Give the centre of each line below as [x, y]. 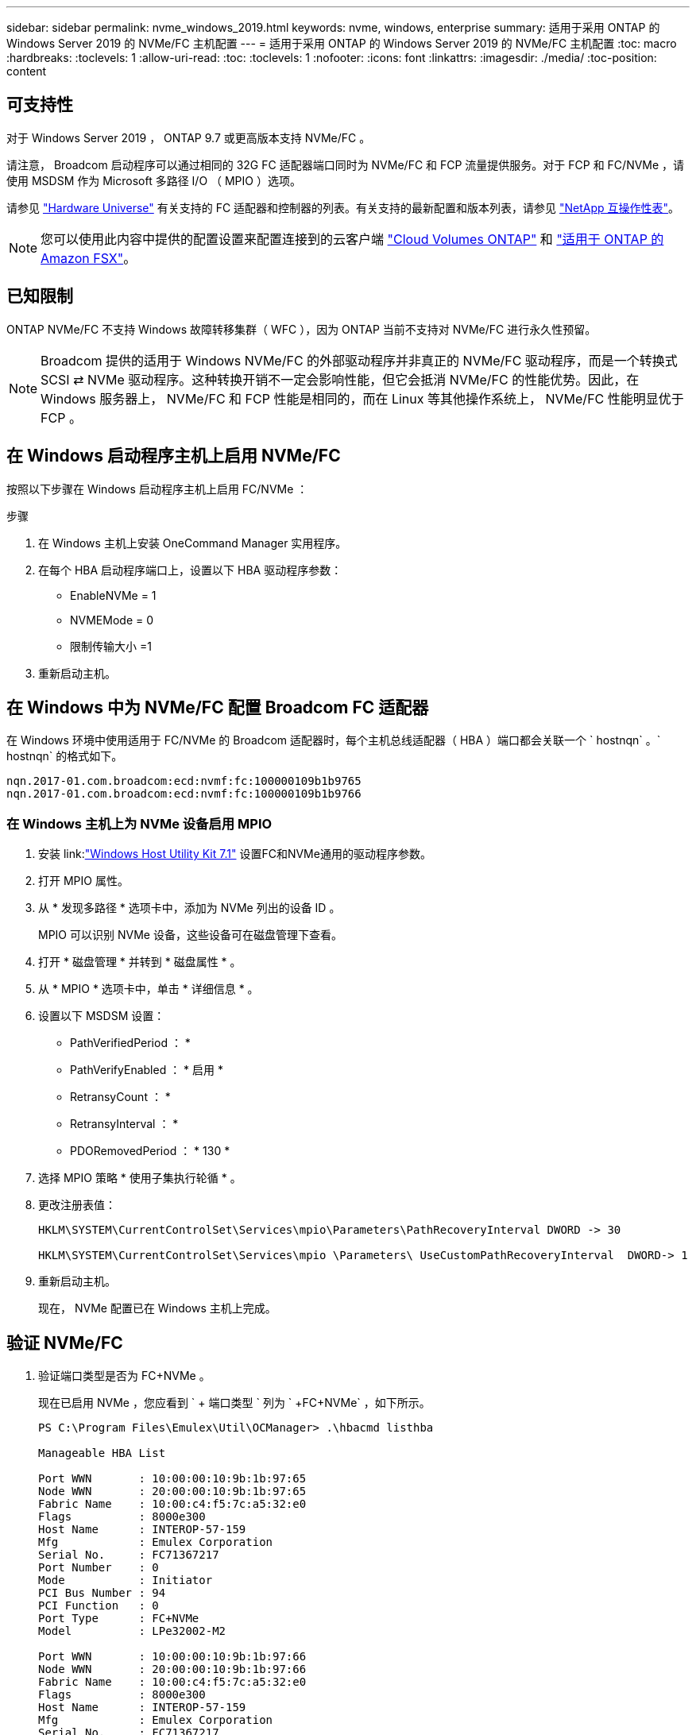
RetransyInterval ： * [124, 1124]
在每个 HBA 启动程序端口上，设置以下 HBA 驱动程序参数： [190, 570]
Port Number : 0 [99, 1567]
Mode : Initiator [126, 1580]
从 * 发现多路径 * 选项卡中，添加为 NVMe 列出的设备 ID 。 [189, 908]
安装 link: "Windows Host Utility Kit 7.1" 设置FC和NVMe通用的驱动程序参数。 [235, 854]
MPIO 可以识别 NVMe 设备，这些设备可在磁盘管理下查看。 [190, 935]
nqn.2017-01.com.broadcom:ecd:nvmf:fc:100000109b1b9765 [184, 781]
